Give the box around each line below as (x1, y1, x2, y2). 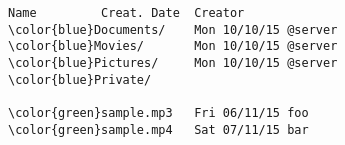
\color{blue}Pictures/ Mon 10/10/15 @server (8, 55, 338, 70)
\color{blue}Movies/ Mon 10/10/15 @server (8, 39, 338, 54)
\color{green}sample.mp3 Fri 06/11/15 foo (8, 105, 309, 120)
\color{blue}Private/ (8, 72, 152, 87)
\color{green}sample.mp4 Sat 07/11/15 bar (8, 122, 309, 137)
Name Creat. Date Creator (8, 6, 245, 20)
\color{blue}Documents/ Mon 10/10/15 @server (8, 22, 338, 37)
